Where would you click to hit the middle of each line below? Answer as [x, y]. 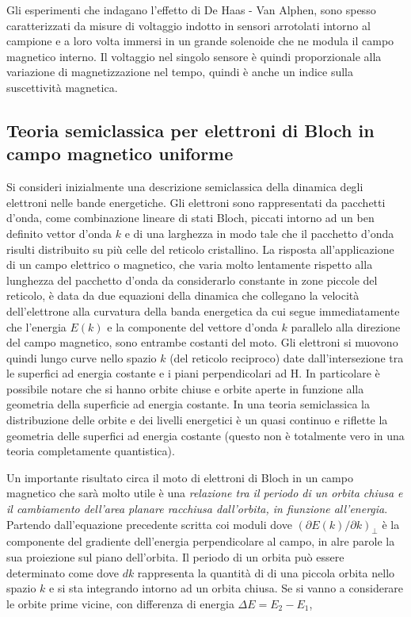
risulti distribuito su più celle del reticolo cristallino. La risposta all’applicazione [200, 249]
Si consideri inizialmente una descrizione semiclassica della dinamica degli [185, 187]
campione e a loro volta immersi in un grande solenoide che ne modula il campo [200, 41]
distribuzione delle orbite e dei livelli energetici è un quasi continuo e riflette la [197, 420]
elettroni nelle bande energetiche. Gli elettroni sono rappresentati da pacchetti [196, 202]
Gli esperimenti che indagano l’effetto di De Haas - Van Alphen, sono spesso [191, 10]
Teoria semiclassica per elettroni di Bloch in [190, 130]
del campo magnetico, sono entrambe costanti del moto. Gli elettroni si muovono [202, 342]
